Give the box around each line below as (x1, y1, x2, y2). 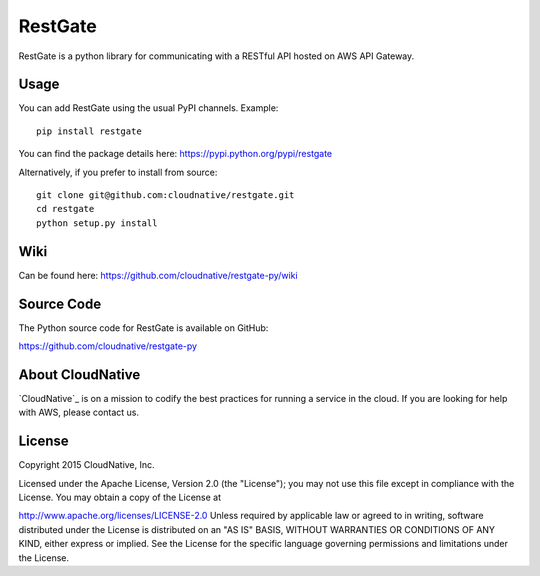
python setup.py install (36, 217, 158, 229)
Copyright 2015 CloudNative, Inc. (18, 459, 155, 471)
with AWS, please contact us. (18, 406, 140, 419)
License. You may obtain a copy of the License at (18, 491, 222, 503)
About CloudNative (18, 366, 141, 383)
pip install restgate (36, 125, 142, 137)
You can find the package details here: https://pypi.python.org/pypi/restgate (18, 148, 333, 160)
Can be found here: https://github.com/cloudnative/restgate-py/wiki (18, 269, 299, 281)
